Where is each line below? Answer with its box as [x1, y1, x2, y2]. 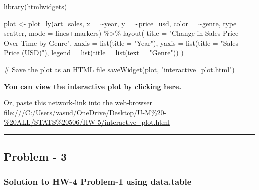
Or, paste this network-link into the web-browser [4, 97, 152, 108]
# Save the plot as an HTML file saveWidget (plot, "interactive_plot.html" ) [4, 64, 235, 74]
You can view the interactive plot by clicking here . [4, 81, 181, 91]
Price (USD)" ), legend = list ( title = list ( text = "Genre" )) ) [4, 47, 184, 58]
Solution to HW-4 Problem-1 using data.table [4, 175, 192, 187]
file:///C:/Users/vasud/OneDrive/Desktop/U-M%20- [4, 107, 167, 117]
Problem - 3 [4, 149, 67, 164]
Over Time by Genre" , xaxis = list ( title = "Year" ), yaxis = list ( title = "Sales [4, 37, 239, 48]
